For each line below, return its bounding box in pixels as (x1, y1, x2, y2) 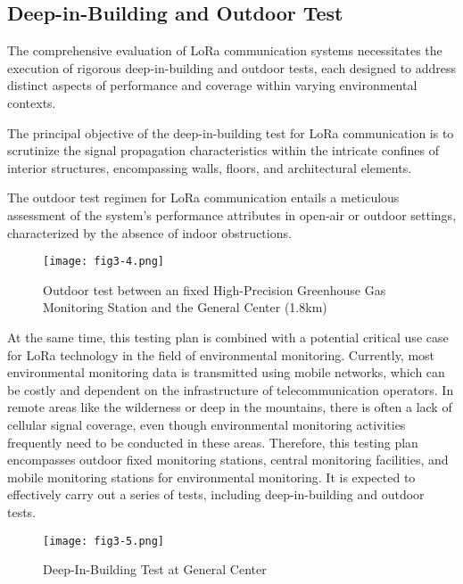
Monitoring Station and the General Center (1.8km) (43, 298, 327, 317)
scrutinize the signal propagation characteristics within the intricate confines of (7, 141, 439, 160)
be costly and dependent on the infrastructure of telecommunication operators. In (7, 380, 454, 399)
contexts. (7, 93, 56, 111)
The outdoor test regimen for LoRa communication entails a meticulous (7, 188, 400, 207)
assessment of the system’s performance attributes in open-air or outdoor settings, (7, 205, 457, 224)
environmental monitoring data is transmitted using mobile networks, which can (7, 363, 445, 382)
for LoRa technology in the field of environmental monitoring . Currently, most (7, 345, 435, 364)
